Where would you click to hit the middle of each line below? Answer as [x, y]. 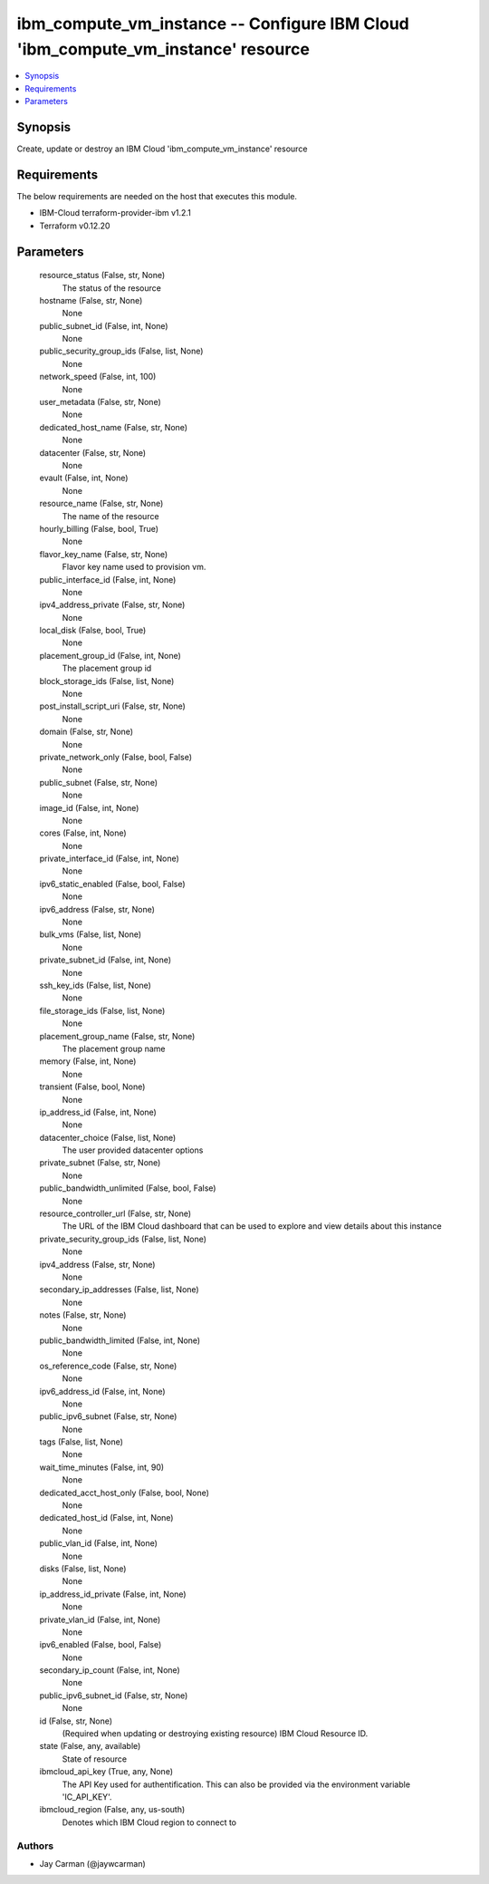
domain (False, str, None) [86, 732]
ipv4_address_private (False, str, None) [112, 605]
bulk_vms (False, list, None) [91, 934]
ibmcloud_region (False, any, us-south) [112, 1810]
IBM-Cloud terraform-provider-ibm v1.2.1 [115, 213]
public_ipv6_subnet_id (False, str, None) [114, 1696]
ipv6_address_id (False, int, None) [103, 1391]
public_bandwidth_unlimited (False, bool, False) [128, 1188]
